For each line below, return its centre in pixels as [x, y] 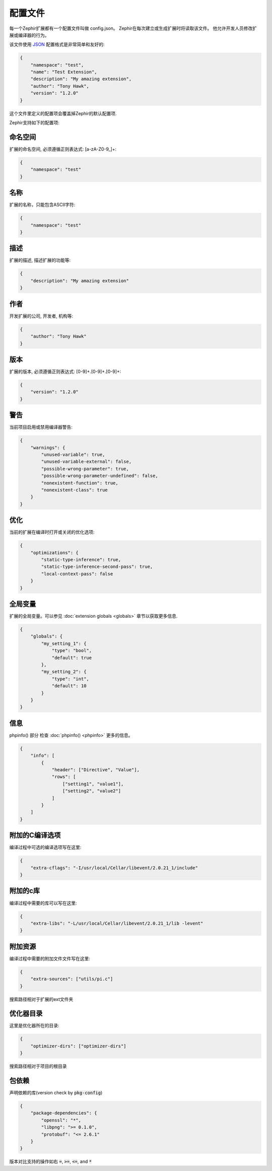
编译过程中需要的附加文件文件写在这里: [50, 959]
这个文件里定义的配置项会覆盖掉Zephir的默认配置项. [63, 113]
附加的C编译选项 [35, 835]
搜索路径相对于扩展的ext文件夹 [41, 999]
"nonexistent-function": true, [80, 483]
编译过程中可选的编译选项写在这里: [45, 847]
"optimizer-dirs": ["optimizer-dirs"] [78, 1046]
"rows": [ [64, 777]
